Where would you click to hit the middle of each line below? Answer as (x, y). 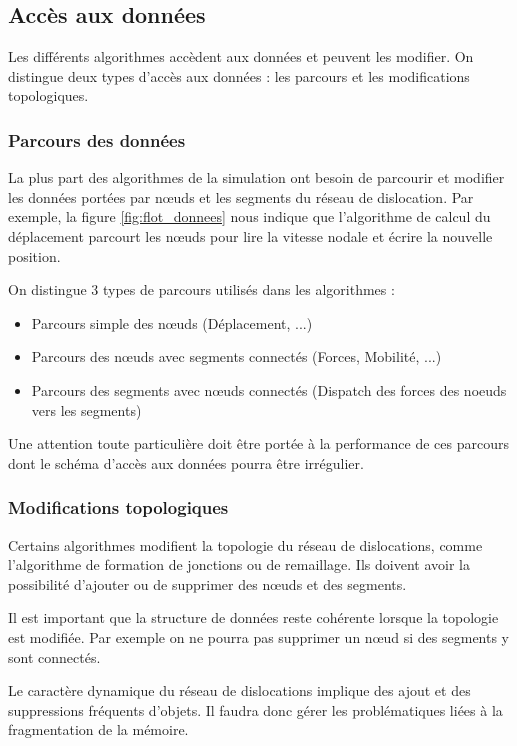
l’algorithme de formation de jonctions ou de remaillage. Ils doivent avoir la (239, 564)
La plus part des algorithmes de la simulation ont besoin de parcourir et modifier (256, 177)
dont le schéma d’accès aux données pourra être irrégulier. (186, 462)
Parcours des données (97, 139)
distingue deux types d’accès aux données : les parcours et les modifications (239, 75)
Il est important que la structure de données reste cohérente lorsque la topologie (253, 617)
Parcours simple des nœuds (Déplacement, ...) (172, 322)
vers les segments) (86, 409)
